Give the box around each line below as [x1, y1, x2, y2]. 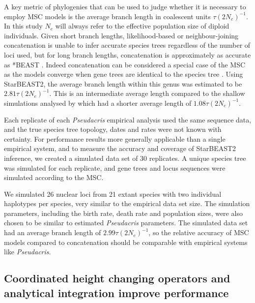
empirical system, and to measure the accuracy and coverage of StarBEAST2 [4, 143, 236, 153]
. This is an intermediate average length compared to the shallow [49, 88, 245, 98]
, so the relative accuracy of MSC [148, 227, 249, 238]
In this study [4, 21, 43, 31]
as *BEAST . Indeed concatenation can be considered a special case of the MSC [4, 59, 246, 69]
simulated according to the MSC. [4, 172, 104, 182]
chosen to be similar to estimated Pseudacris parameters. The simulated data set [4, 217, 248, 228]
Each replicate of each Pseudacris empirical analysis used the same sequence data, [4, 114, 252, 124]
